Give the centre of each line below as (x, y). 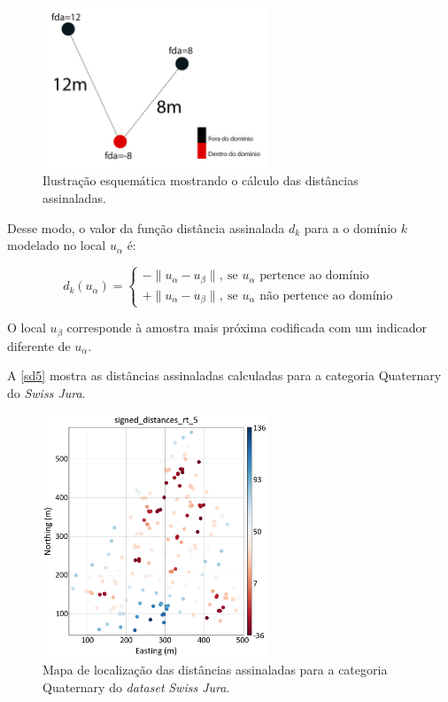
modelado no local (57, 245)
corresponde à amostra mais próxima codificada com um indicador (247, 328)
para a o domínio (351, 227)
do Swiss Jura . (46, 392)
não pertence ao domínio (326, 296)
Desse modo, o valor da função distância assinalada (146, 227)
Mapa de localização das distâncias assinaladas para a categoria (215, 670)
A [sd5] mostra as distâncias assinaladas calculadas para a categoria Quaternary (224, 375)
